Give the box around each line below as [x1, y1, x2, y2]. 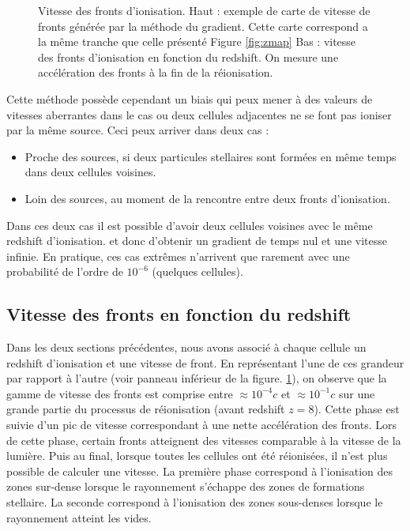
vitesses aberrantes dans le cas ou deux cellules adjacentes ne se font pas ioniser [6, 106, 392, 122]
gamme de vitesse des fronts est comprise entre [6, 385, 233, 401]
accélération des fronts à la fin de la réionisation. [38, 64, 273, 81]
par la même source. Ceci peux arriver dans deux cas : [6, 122, 269, 138]
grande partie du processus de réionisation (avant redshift [6, 401, 285, 417]
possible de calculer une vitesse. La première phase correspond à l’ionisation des [6, 462, 393, 479]
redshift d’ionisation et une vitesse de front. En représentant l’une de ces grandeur [6, 354, 404, 371]
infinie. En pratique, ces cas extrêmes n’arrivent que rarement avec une [6, 247, 350, 264]
